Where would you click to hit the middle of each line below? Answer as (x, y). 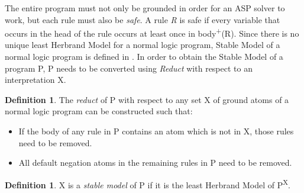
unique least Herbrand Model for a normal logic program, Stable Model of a (143, 45)
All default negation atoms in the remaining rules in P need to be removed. (155, 163)
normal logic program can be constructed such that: (99, 111)
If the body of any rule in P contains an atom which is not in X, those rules (156, 131)
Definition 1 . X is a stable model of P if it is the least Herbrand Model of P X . (148, 184)
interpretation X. (35, 80)
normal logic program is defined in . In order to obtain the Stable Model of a (144, 57)
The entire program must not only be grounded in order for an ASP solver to (145, 8)
